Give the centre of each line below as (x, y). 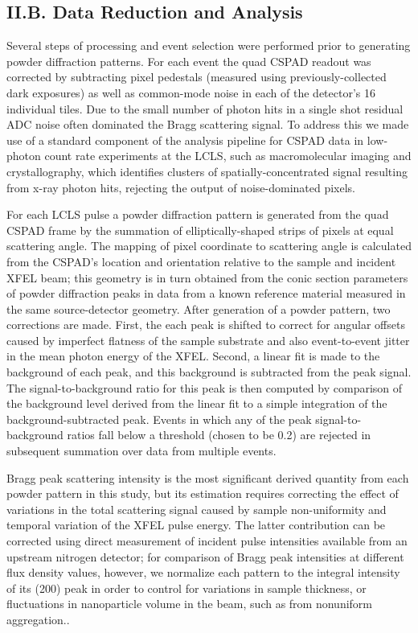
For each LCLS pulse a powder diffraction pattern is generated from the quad (198, 214)
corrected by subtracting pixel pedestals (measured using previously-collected (197, 77)
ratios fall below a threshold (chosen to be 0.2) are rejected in (219, 435)
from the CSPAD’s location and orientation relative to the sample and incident (201, 261)
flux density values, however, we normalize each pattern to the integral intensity (203, 572)
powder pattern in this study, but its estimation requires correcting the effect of (203, 493)
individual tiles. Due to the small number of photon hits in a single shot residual (205, 108)
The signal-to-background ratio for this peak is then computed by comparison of (205, 387)
